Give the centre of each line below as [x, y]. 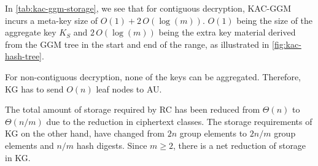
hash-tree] [24, 56]
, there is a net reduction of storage [240, 145]
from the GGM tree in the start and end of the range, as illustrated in [137, 44]
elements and [29, 145]
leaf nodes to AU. [129, 89]
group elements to [213, 133]
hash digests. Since [112, 145]
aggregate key [31, 32]
